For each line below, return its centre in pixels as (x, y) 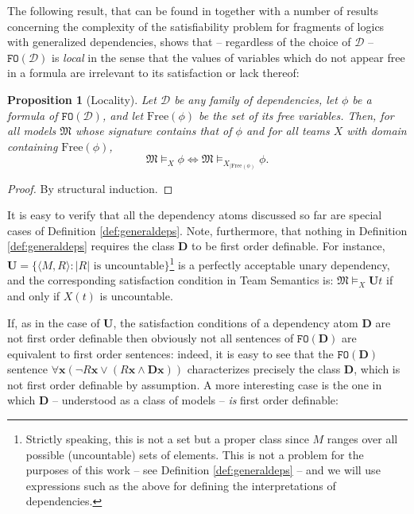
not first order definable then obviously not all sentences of (151, 338)
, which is (377, 369)
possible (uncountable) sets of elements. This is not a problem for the (195, 454)
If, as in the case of (54, 322)
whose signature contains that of (153, 131)
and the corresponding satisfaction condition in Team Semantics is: (170, 280)
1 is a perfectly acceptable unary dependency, (280, 263)
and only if (34, 295)
